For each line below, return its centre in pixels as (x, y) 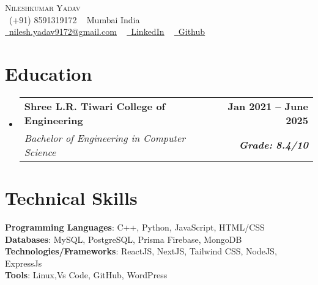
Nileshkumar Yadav (43, 7)
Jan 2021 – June (268, 106)
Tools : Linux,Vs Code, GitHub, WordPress (86, 275)
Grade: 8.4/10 (273, 145)
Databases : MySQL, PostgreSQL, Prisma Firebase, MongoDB (124, 239)
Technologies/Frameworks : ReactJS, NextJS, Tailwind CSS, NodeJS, (141, 251)
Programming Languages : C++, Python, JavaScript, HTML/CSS (135, 227)
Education (49, 73)
